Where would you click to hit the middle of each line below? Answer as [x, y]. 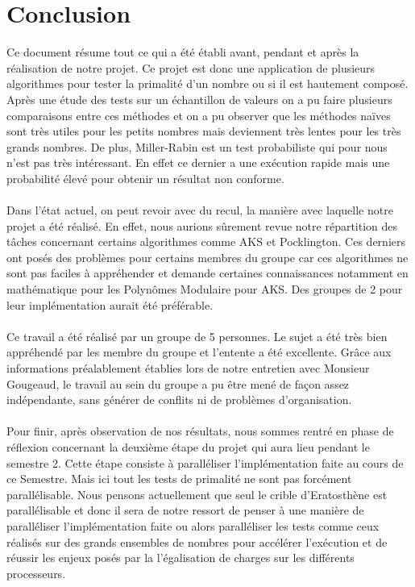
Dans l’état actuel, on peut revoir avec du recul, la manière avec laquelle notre [200, 210]
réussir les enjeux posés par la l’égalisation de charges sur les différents [181, 558]
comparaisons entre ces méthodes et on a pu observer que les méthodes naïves [199, 115]
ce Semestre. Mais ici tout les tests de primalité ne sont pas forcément [179, 479]
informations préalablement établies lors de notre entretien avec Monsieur [188, 368]
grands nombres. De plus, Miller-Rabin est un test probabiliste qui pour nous [197, 146]
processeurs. [36, 573]
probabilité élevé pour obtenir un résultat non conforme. [145, 178]
